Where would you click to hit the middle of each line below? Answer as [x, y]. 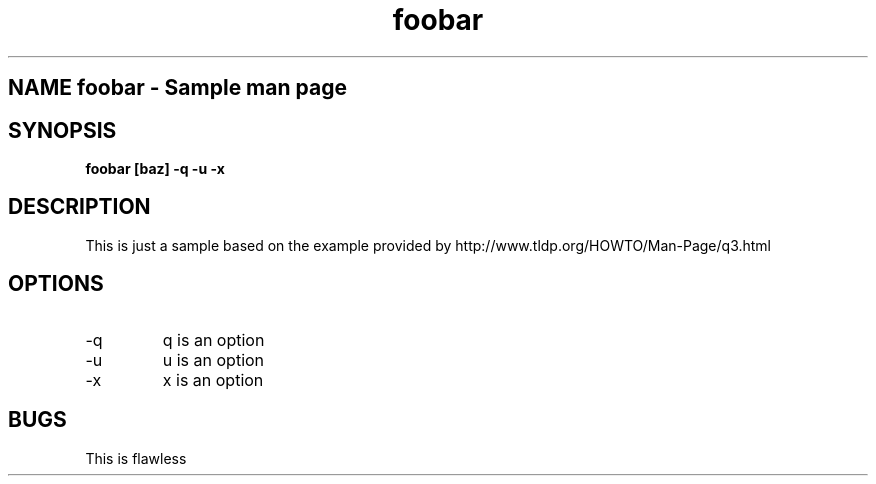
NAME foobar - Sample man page [177, 88]
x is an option [213, 379]
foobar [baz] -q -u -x [155, 169]
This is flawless [136, 458]
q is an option [213, 339]
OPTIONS [56, 284]
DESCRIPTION [79, 207]
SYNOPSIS [62, 130]
